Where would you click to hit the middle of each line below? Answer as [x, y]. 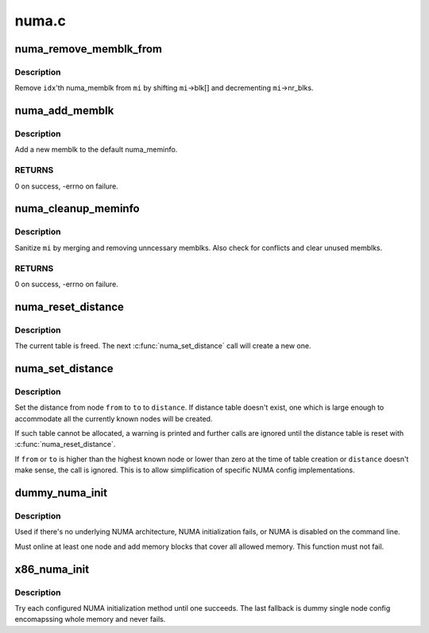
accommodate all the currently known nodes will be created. [114, 418]
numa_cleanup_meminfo [77, 209]
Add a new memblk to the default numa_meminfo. [96, 150]
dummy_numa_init [61, 493]
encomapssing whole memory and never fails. [90, 619]
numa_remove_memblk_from [89, 49]
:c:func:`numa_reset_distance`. [65, 445]
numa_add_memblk [64, 111]
